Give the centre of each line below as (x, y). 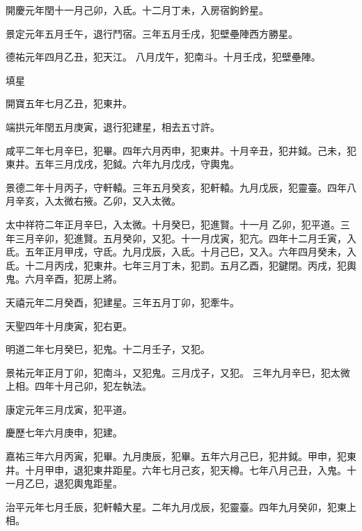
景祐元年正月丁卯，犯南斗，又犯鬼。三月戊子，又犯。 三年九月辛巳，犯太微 (178, 372)
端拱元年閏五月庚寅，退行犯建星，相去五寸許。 (113, 126)
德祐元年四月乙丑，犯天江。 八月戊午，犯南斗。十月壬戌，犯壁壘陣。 (163, 57)
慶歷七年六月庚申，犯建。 (64, 433)
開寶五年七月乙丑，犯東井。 (69, 103)
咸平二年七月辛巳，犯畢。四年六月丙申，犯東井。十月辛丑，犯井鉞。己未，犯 (181, 150)
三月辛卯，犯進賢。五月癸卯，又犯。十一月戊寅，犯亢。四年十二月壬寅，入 (186, 238)
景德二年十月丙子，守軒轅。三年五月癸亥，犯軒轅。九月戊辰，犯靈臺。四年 (176, 187)
